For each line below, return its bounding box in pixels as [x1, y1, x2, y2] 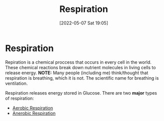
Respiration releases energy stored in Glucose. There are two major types [5, 90, 157, 96]
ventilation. [5, 80, 28, 86]
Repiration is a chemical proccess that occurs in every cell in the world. [5, 59, 152, 65]
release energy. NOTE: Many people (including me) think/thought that [5, 70, 149, 76]
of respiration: [5, 95, 34, 101]
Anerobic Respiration [12, 110, 56, 116]
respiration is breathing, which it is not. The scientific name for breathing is [5, 75, 159, 81]
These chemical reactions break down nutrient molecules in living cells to [5, 64, 156, 70]
